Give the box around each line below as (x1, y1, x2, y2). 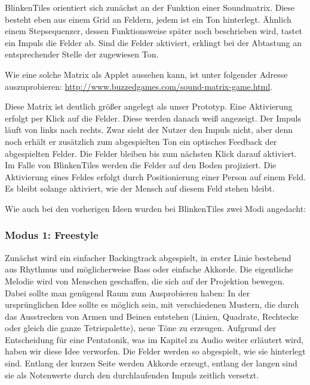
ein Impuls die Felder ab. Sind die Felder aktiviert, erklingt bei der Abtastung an (5, 36, 302, 48)
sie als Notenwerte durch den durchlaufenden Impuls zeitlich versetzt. (5, 368, 259, 381)
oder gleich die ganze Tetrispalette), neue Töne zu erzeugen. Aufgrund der (5, 322, 277, 334)
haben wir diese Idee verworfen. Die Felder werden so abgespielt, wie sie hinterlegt (5, 345, 306, 357)
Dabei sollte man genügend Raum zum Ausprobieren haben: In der (5, 286, 250, 299)
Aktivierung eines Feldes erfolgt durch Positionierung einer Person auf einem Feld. (5, 170, 306, 183)
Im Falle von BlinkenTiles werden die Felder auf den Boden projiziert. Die (5, 159, 277, 171)
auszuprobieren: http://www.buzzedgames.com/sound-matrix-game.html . (5, 80, 272, 92)
